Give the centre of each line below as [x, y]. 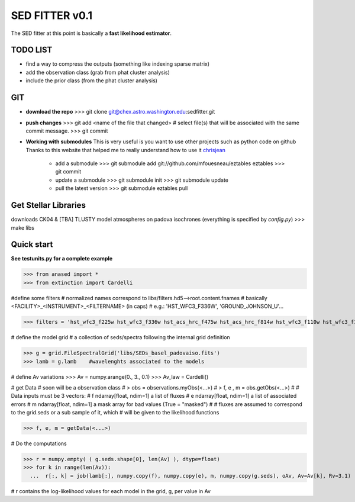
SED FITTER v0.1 [52, 15]
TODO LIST [32, 50]
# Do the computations [39, 443]
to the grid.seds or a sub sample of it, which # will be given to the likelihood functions [115, 413]
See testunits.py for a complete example [62, 259]
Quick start [32, 245]
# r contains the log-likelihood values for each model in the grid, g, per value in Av [111, 491]
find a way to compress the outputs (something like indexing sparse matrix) [118, 64]
